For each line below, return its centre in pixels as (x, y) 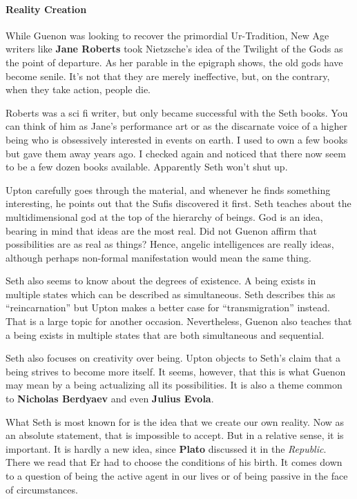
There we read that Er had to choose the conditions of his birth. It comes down (174, 462)
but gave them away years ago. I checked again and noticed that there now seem (176, 153)
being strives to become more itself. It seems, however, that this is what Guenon (176, 371)
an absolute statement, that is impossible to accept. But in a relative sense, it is (175, 435)
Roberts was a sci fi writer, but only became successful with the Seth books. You (177, 112)
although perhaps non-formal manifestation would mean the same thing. (158, 257)
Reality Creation (46, 9)
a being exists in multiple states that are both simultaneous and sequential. (165, 334)
